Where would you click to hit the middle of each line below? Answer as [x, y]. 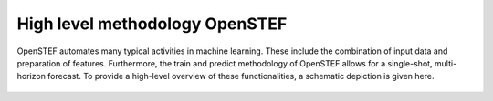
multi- [446, 63]
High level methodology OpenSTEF [152, 24]
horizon [31, 76]
